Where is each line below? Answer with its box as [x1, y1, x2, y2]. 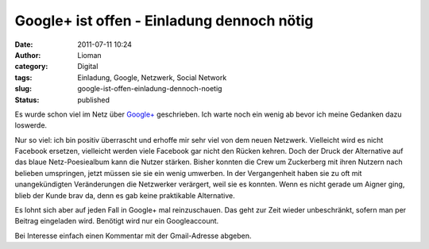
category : [14, 62, 48, 71]
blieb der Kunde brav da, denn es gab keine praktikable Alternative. [14, 190, 235, 200]
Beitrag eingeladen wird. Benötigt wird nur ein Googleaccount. [14, 216, 219, 226]
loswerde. [14, 121, 48, 130]
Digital [77, 62, 99, 71]
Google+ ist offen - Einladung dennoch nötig [14, 12, 314, 29]
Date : [14, 40, 33, 49]
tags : [14, 72, 33, 82]
